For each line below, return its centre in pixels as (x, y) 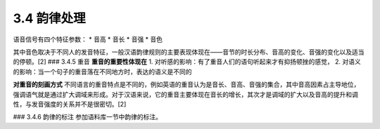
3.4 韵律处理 (49, 18)
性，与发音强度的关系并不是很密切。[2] (70, 104)
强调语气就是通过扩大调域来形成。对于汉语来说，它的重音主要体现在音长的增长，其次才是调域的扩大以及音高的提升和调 (185, 94)
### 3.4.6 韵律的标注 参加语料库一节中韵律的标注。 (87, 117)
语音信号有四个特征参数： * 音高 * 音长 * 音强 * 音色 (88, 39)
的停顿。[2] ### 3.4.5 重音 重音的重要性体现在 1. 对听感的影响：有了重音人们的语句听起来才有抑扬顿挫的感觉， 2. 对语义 (187, 62)
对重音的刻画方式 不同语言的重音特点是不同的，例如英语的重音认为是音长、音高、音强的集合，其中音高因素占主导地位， (186, 85)
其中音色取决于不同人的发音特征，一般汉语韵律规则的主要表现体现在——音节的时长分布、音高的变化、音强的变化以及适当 (189, 52)
